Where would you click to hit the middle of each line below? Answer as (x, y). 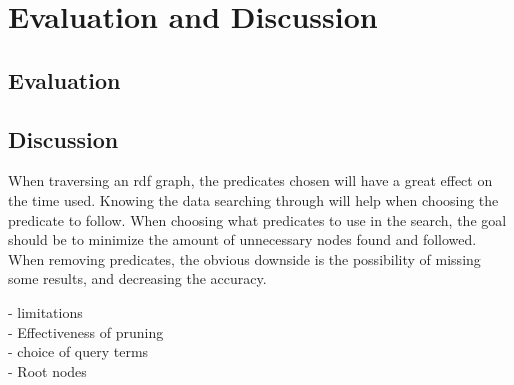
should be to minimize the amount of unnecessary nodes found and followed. (242, 239)
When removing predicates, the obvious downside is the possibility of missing (244, 258)
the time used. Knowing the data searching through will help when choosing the (253, 199)
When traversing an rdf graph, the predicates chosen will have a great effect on (250, 180)
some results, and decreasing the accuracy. (137, 278)
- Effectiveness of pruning (86, 331)
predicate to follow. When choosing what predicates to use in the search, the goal (257, 219)
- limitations (45, 311)
